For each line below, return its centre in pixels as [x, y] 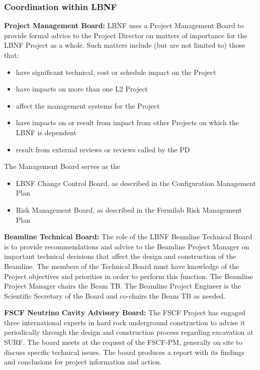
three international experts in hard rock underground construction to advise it [125, 322]
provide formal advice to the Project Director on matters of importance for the [126, 35]
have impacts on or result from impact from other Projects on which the [127, 122]
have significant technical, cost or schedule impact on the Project [116, 72]
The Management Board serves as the [62, 166]
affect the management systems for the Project [88, 105]
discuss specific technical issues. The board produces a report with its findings [124, 352]
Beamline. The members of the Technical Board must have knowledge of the [122, 266]
